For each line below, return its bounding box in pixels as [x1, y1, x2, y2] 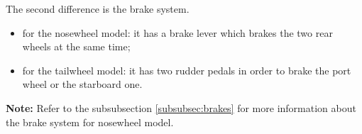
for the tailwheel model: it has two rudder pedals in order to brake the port [22, 62, 351, 77]
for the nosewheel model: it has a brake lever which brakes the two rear [22, 25, 333, 40]
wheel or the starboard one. [22, 77, 143, 91]
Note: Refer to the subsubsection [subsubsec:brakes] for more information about [6, 100, 356, 115]
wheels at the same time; [22, 39, 131, 54]
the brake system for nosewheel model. [6, 114, 174, 129]
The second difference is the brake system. [6, 1, 190, 16]
